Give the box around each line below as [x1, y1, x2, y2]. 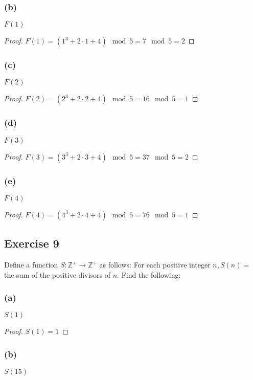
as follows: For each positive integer [99, 259, 211, 270]
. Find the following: [117, 269, 181, 280]
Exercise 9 [4, 235, 59, 251]
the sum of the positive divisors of [4, 269, 111, 280]
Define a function [4, 259, 58, 270]
